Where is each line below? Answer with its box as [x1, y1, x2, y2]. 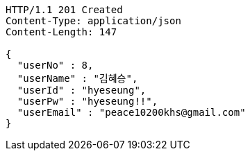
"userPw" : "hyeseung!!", [17, 96, 158, 107]
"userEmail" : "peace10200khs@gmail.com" [17, 107, 246, 118]
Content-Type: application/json [6, 15, 181, 26]
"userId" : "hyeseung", [17, 85, 147, 96]
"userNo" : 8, [17, 60, 94, 71]
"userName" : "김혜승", [17, 73, 138, 84]
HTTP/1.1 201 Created [6, 4, 123, 15]
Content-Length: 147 [6, 26, 117, 37]
